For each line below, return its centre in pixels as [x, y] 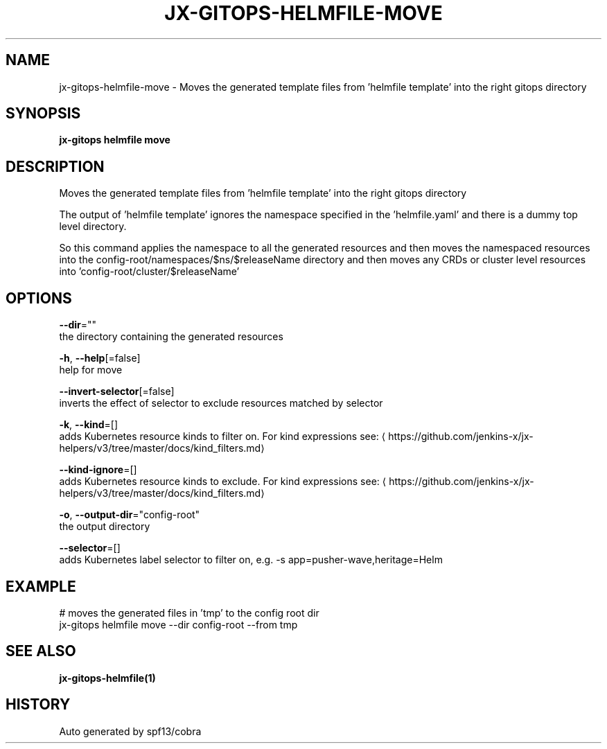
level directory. [93, 227]
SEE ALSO [41, 651]
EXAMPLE [41, 586]
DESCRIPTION [55, 166]
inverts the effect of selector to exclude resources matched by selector [221, 403]
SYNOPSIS [43, 114]
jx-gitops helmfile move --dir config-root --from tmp [178, 624]
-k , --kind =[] [89, 425]
